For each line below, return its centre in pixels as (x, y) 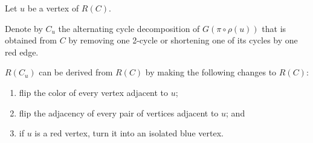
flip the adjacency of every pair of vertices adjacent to (119, 113)
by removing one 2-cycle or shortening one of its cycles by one (183, 40)
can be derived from (76, 72)
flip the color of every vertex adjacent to (94, 92)
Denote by (24, 28)
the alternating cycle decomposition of (129, 28)
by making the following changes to (211, 72)
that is (274, 28)
